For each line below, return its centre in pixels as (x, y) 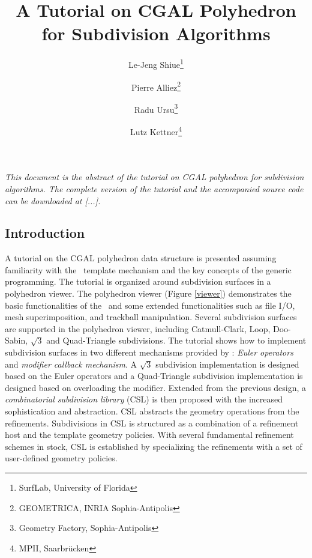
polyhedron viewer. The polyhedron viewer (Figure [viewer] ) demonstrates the (148, 293)
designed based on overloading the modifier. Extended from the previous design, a (155, 387)
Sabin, (16, 340)
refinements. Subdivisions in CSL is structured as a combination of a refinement (152, 423)
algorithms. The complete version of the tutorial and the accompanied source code (154, 188)
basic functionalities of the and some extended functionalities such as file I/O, (150, 305)
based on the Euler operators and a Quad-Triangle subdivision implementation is (154, 376)
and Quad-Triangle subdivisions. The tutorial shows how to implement (176, 340)
